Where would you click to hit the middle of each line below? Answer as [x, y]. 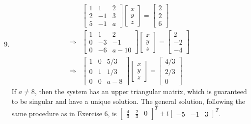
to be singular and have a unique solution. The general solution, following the [128, 101]
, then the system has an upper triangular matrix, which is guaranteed [141, 91]
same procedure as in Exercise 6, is [64, 113]
